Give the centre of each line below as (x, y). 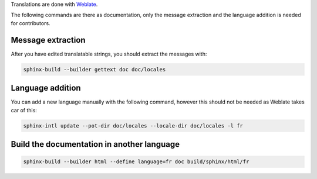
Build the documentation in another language (95, 144)
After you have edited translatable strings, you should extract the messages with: (109, 54)
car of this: (24, 110)
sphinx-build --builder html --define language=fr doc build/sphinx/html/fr (136, 162)
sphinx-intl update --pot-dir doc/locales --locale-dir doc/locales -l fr (133, 125)
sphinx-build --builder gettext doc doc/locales (95, 69)
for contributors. (31, 23)
